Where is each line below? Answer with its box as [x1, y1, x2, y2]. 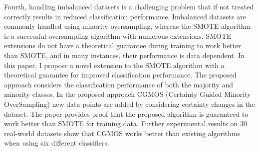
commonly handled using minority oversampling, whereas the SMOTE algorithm [4, 21, 251, 31]
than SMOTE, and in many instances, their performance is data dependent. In [4, 50, 245, 60]
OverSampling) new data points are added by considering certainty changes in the [4, 98, 255, 109]
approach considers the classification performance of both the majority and [4, 79, 234, 89]
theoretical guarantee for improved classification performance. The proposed [4, 70, 237, 80]
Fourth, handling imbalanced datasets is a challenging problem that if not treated [4, 1, 254, 11]
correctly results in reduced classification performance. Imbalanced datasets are [4, 11, 246, 21]
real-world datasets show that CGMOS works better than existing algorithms [4, 128, 241, 138]
